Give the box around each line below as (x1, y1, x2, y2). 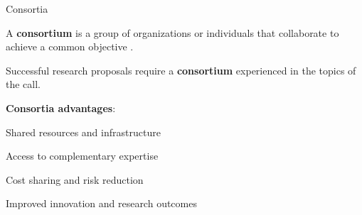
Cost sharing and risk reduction (6, 172, 144, 187)
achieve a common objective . (6, 39, 134, 54)
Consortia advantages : (6, 100, 116, 115)
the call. (6, 77, 41, 92)
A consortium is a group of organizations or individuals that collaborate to (6, 25, 339, 40)
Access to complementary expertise (6, 148, 159, 163)
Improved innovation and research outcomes (6, 196, 197, 211)
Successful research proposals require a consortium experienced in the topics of (6, 62, 356, 77)
